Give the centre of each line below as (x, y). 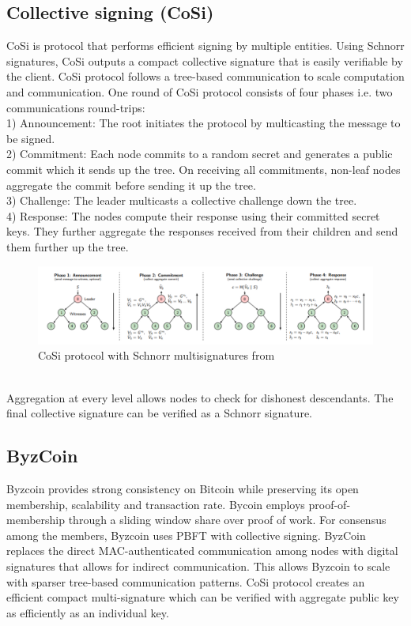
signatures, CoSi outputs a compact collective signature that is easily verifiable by (205, 60)
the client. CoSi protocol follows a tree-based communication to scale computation (205, 76)
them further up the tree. (68, 246)
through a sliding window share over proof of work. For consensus (227, 520)
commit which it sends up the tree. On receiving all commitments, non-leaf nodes (204, 169)
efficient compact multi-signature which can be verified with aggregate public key (203, 597)
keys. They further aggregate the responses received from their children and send (202, 231)
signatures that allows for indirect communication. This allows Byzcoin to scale (198, 566)
